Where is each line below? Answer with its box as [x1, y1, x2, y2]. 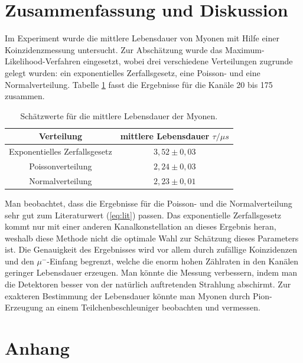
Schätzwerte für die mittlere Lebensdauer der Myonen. [20, 109, 218, 122]
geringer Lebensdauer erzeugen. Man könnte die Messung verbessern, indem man [5, 266, 298, 279]
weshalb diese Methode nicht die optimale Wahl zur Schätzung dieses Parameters [5, 231, 299, 244]
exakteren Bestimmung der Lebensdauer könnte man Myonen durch [5, 289, 250, 302]
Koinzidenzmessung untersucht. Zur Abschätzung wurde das [5, 43, 223, 55]
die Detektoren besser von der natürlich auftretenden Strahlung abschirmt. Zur [5, 278, 291, 290]
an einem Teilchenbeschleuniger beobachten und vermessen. [45, 301, 260, 313]
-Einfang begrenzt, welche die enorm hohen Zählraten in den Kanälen [47, 254, 299, 267]
